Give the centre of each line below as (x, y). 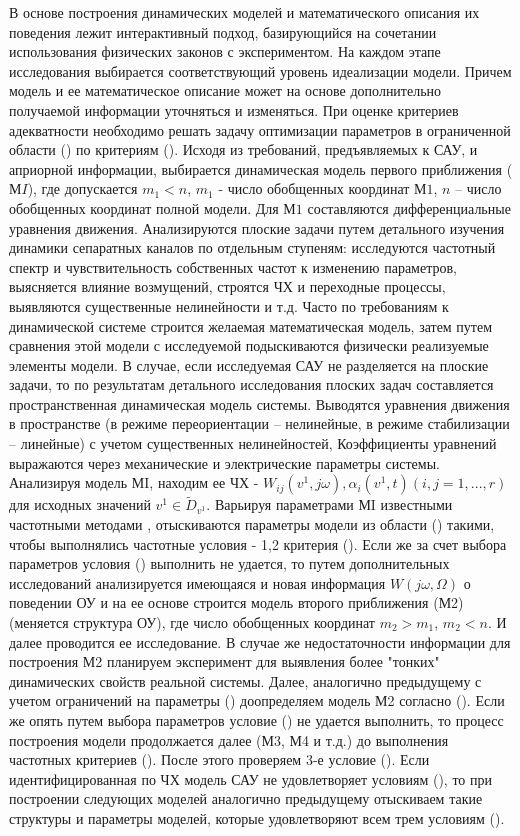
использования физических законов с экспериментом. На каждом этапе (225, 51)
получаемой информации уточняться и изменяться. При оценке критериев (234, 109)
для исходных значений (80, 504)
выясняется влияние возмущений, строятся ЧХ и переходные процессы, (227, 286)
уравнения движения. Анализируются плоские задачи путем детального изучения (257, 227)
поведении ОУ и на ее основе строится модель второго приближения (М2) (236, 602)
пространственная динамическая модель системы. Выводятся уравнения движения (259, 403)
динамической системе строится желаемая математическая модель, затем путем (251, 325)
